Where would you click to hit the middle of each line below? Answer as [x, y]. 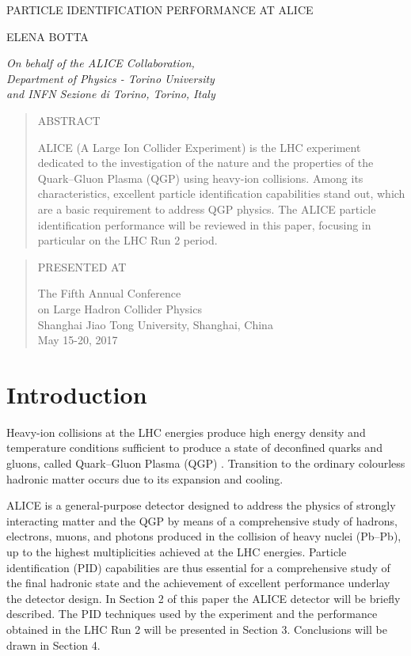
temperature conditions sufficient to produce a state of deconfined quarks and [194, 447]
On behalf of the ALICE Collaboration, [101, 63]
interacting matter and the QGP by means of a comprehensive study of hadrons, [202, 520]
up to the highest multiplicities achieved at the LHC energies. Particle [177, 551]
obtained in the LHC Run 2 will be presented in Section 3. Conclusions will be [197, 629]
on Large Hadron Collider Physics [120, 308]
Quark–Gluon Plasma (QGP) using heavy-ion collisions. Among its [200, 178]
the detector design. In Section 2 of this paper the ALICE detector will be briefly [204, 598]
